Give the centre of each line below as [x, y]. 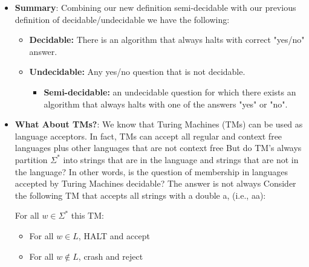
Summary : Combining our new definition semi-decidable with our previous [155, 7]
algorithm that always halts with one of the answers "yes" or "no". [166, 104]
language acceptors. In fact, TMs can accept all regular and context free [148, 136]
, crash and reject [111, 256]
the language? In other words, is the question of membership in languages [151, 171]
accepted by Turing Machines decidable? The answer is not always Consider [155, 183]
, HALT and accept [114, 235]
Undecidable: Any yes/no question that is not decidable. [137, 72]
